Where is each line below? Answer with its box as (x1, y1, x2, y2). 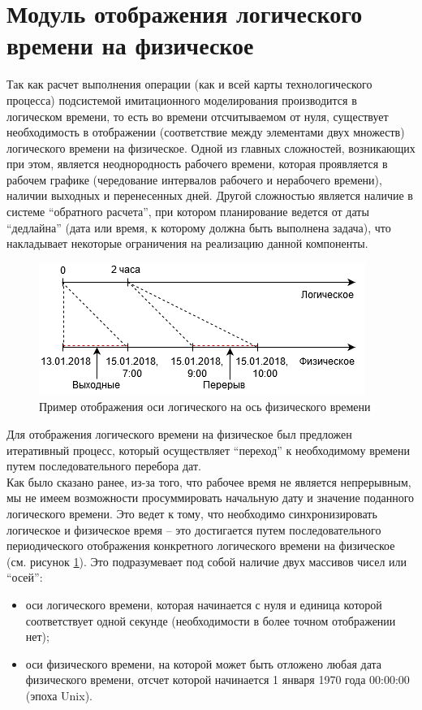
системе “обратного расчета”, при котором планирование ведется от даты (6, 203, 369, 220)
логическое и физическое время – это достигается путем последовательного (6, 521, 381, 538)
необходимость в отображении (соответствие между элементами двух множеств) (6, 123, 405, 141)
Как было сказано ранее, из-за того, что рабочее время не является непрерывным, (6, 473, 411, 490)
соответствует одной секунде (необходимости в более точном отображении (25, 612, 396, 629)
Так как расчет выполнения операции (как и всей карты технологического (6, 76, 372, 93)
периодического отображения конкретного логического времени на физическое (6, 537, 395, 554)
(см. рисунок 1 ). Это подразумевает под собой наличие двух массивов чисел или (6, 552, 407, 569)
